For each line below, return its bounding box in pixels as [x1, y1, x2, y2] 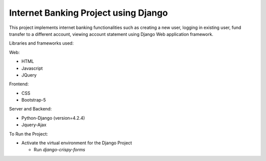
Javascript [21, 65, 43, 71]
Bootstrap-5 [21, 97, 46, 103]
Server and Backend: [9, 106, 52, 112]
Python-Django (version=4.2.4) [21, 115, 85, 121]
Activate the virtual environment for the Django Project [21, 140, 133, 146]
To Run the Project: [9, 131, 48, 137]
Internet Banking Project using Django [9, 7, 168, 18]
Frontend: [9, 81, 29, 87]
